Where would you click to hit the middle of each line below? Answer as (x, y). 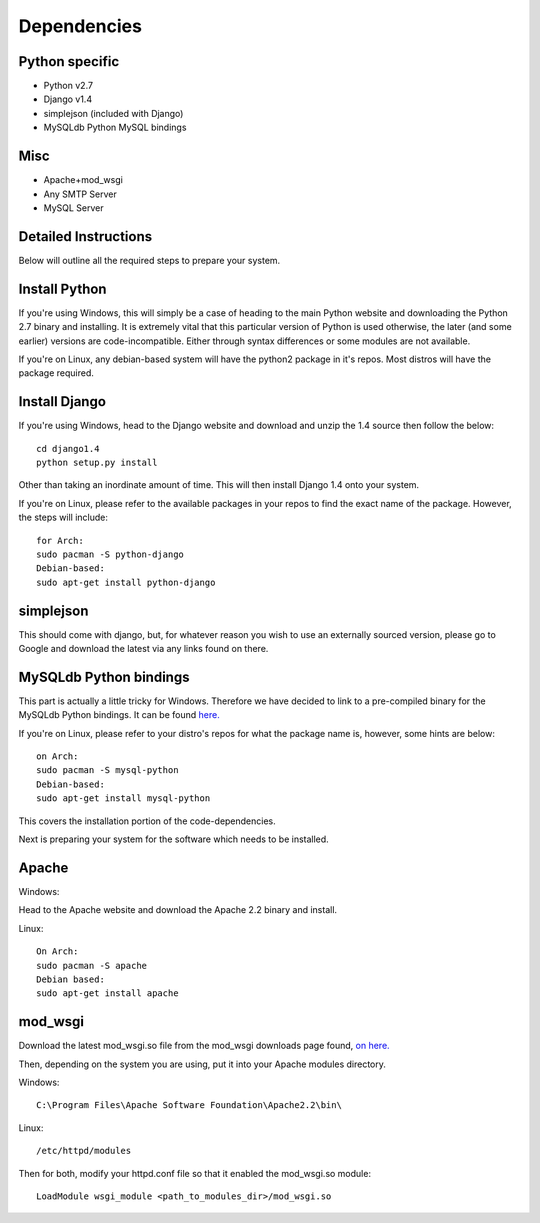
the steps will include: (63, 517)
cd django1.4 (68, 448)
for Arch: (60, 540)
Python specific (69, 61)
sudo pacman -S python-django (110, 554)
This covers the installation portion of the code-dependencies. (147, 821)
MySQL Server (73, 207)
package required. (56, 373)
